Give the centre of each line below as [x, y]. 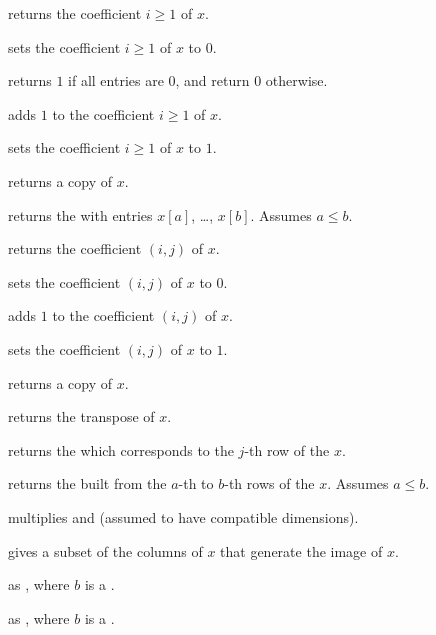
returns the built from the [87, 483]
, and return [212, 80]
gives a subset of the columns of [105, 550]
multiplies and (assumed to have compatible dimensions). [183, 516]
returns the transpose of [81, 416]
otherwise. [296, 80]
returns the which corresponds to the [121, 449]
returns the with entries [80, 214]
